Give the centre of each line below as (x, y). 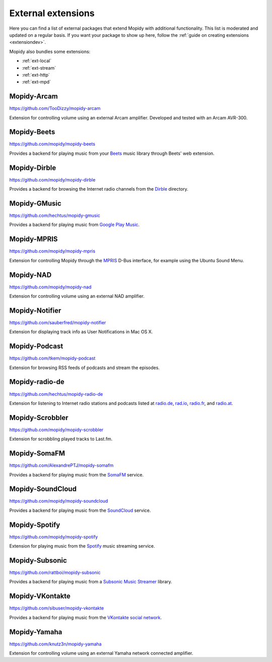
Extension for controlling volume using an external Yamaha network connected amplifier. (101, 653)
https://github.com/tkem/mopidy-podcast (52, 358)
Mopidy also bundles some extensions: (50, 51)
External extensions (52, 13)
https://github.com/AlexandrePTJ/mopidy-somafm (61, 465)
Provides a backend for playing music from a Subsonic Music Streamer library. (91, 582)
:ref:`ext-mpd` (37, 82)
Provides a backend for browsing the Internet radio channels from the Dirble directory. (99, 189)
